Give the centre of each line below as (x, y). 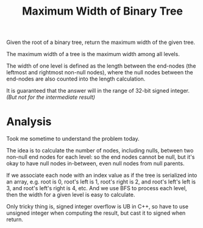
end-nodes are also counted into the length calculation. (76, 79)
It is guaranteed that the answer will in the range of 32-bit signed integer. (98, 91)
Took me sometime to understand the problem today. (73, 139)
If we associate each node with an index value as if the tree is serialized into (102, 176)
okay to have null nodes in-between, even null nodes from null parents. (95, 163)
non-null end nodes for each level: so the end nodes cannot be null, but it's (101, 157)
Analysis (29, 122)
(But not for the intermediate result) (51, 97)
